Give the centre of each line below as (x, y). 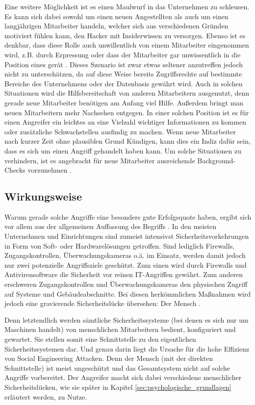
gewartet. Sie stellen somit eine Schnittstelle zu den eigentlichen (100, 339)
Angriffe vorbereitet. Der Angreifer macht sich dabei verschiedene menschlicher (123, 377)
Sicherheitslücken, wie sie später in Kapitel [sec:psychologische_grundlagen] (118, 387)
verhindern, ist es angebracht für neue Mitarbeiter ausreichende (100, 160)
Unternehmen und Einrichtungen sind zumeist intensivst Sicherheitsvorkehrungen (127, 236)
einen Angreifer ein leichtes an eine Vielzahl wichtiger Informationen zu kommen (125, 122)
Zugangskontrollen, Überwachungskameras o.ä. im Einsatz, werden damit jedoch (125, 255)
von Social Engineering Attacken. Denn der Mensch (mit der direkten (109, 358)
